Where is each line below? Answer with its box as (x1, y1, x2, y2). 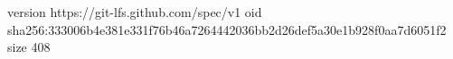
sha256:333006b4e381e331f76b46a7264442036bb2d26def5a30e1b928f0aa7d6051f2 (7, 20, 447, 38)
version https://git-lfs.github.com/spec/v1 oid (7, 3, 262, 21)
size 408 (7, 38, 51, 56)
